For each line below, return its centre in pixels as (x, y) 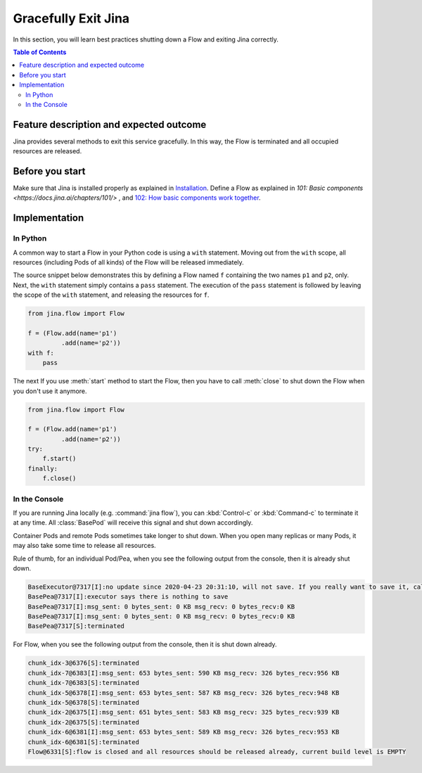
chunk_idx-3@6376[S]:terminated (84, 663)
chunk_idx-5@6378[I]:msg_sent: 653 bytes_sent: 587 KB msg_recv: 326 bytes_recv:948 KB (184, 692)
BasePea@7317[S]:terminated (76, 626)
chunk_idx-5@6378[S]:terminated (84, 702)
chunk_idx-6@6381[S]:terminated (84, 742)
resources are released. (47, 151)
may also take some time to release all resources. (84, 546)
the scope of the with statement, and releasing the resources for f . (111, 295)
